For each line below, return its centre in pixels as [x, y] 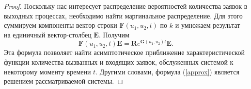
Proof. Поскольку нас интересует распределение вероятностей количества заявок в [126, 6]
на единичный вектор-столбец [48, 34]
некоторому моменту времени [47, 71]
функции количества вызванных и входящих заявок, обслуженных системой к [119, 62]
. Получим [114, 34]
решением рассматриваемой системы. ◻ [63, 81]
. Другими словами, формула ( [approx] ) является [167, 71]
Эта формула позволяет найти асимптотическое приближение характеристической [124, 52]
